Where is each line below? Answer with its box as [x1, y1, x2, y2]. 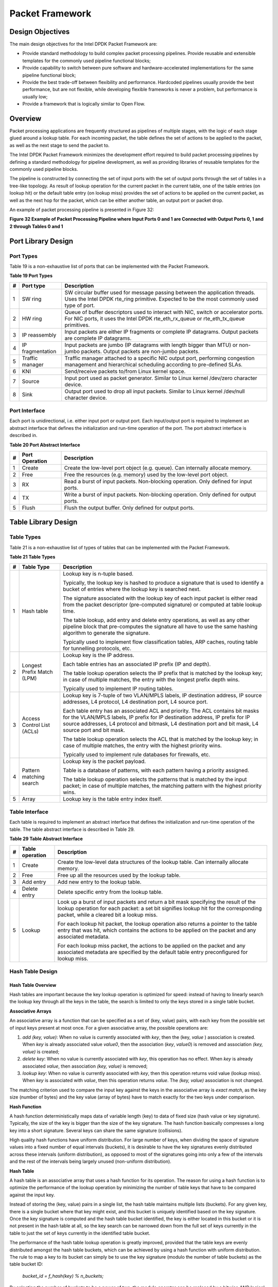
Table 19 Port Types [9, 273, 53, 279]
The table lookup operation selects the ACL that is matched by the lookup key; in [62, 735, 258, 742]
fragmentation [22, 347, 57, 355]
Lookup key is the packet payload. [62, 757, 146, 764]
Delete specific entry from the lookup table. [57, 888, 163, 895]
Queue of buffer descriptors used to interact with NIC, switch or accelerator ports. [64, 308, 264, 316]
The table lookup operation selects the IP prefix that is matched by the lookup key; [62, 669, 263, 676]
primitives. [64, 321, 90, 328]
